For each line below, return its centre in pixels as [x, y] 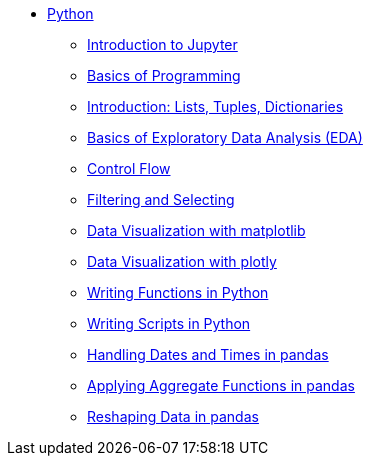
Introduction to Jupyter [162, 44]
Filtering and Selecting [161, 199]
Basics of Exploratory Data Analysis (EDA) [225, 137]
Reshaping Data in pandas [173, 416]
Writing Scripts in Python [169, 323]
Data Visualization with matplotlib [196, 230]
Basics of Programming [164, 75]
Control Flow [129, 168]
